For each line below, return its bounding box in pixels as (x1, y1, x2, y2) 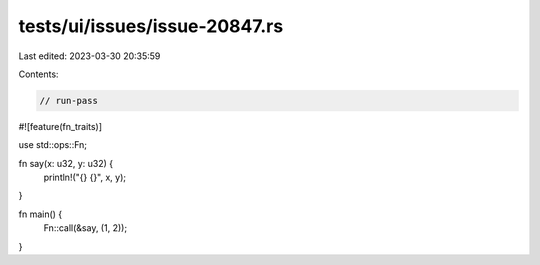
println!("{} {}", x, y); (43, 171, 127, 184)
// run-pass (39, 95, 99, 106)
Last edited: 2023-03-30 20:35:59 (18, 50, 161, 62)
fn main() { (18, 208, 63, 220)
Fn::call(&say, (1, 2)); (43, 222, 128, 234)
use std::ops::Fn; (18, 139, 88, 151)
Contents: (18, 68, 59, 80)
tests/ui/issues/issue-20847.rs (18, 15, 284, 37)
